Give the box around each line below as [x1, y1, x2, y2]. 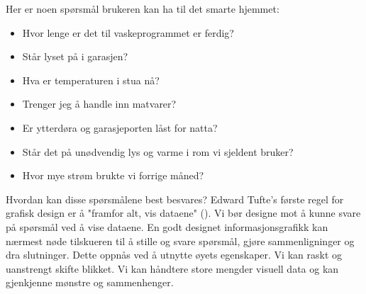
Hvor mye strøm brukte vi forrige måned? [22, 168, 204, 183]
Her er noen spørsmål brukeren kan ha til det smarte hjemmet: [6, 1, 279, 16]
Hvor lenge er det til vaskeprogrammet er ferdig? [22, 25, 234, 40]
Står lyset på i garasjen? [22, 49, 128, 64]
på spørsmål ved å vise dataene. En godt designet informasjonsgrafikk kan [6, 219, 328, 234]
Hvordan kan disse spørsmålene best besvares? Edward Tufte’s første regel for [6, 191, 344, 206]
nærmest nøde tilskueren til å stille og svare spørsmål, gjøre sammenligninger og [6, 233, 355, 248]
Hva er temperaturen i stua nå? [22, 72, 160, 87]
